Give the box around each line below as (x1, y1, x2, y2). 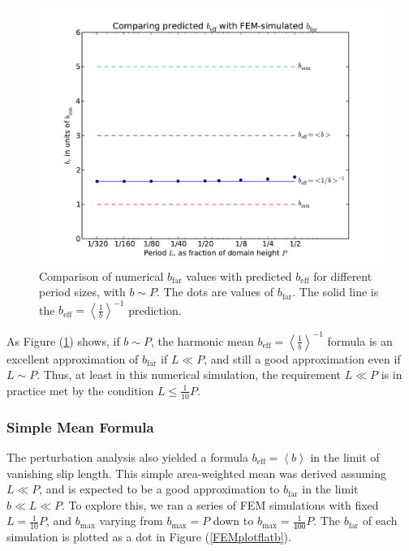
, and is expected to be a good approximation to (39, 480, 280, 497)
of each (362, 512, 398, 529)
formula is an (327, 332, 393, 349)
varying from (99, 512, 163, 529)
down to (213, 512, 254, 529)
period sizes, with (39, 283, 126, 300)
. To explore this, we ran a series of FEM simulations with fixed (62, 496, 379, 513)
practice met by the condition (6, 381, 154, 398)
